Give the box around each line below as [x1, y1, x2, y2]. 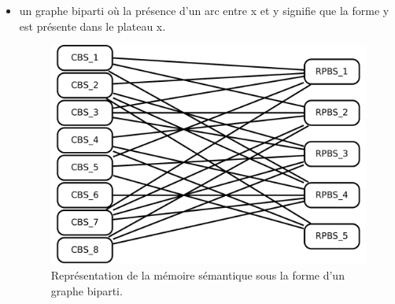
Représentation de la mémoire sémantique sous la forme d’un [50, 267, 345, 284]
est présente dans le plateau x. [19, 17, 166, 34]
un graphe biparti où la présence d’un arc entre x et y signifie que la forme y [19, 2, 389, 18]
